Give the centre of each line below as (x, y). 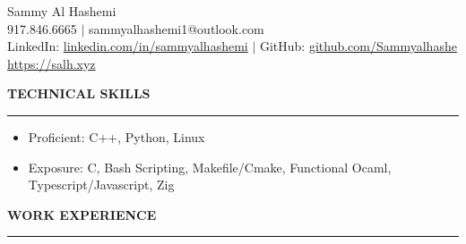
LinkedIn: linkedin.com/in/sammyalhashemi (128, 46)
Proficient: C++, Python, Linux (116, 136)
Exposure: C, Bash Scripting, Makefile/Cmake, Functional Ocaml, (210, 167)
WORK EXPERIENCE (82, 214)
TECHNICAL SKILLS (79, 93)
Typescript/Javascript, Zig (101, 185)
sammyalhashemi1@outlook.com (177, 28)
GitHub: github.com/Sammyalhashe (358, 46)
